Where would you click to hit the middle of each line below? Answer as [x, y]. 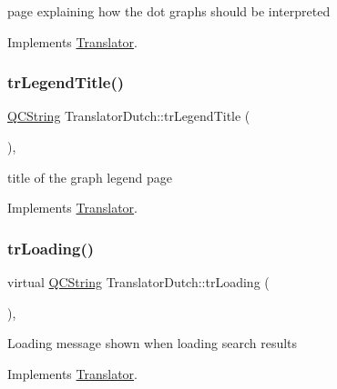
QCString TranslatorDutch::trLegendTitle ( [129, 116]
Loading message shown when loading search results [153, 343]
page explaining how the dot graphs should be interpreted [169, 11]
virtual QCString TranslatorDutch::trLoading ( [138, 282]
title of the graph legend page [90, 177]
